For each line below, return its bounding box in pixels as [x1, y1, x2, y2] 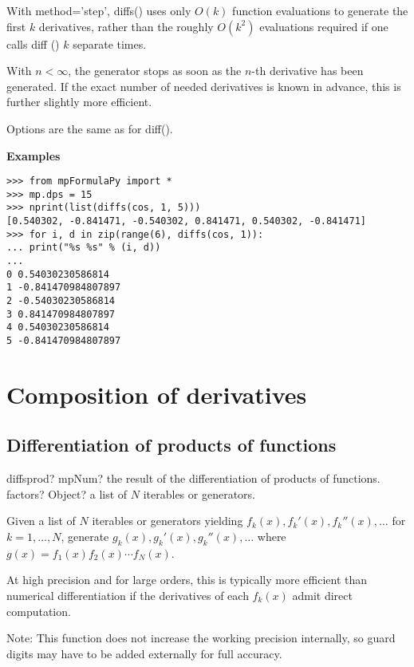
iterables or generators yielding [92, 512, 243, 529]
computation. [6, 602, 71, 619]
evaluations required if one [259, 18, 388, 34]
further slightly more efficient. [6, 93, 152, 110]
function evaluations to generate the [232, 2, 408, 18]
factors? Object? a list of [6, 485, 128, 502]
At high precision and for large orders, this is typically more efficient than [6, 571, 368, 588]
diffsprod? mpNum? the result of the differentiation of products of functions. [6, 470, 380, 487]
